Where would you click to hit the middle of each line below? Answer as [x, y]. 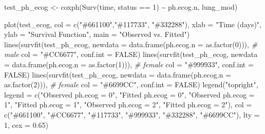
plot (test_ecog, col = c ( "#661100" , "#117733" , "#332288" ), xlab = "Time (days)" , [133, 24]
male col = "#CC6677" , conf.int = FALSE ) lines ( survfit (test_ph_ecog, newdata [131, 54]
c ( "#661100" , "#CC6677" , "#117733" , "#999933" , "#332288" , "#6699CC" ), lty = [132, 114]
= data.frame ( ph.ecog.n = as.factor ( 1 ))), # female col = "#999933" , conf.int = [129, 64]
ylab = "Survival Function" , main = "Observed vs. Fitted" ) [97, 34]
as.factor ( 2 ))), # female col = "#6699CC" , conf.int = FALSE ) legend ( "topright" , [131, 84]
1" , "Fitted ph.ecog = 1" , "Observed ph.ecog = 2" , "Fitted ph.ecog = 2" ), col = [128, 104]
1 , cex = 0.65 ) [26, 125]
